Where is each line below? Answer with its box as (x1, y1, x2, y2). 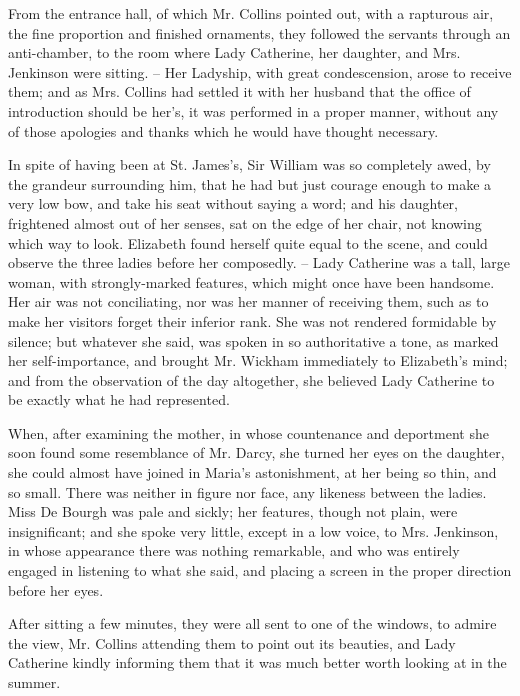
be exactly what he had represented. (8, 389, 230, 410)
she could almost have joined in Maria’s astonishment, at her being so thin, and (8, 462, 497, 483)
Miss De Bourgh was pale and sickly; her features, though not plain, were (8, 501, 458, 522)
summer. (8, 672, 61, 692)
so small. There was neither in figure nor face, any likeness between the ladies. (8, 481, 487, 502)
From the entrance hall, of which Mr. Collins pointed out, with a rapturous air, (8, 3, 494, 23)
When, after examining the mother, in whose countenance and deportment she (8, 422, 489, 443)
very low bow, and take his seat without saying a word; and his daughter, (8, 193, 458, 214)
